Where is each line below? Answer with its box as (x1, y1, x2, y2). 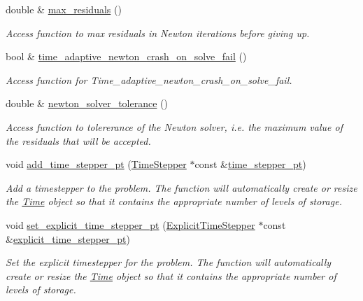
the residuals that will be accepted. (6, 133, 151, 148)
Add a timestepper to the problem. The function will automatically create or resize (6, 180, 357, 195)
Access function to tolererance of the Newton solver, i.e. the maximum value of (6, 119, 343, 134)
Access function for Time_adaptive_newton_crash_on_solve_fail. (6, 72, 292, 87)
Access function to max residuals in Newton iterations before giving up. (6, 25, 310, 40)
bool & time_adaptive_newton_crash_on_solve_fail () (6, 49, 247, 64)
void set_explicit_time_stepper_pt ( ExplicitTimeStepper (6, 217, 255, 232)
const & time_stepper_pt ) (194, 157, 306, 171)
